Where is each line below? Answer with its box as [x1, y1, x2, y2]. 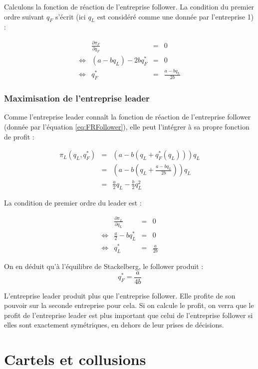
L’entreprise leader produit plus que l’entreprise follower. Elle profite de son [4, 290, 236, 300]
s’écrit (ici [55, 11, 86, 21]
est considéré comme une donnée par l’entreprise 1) [97, 11, 254, 21]
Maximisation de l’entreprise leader [4, 92, 150, 104]
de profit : [4, 131, 34, 141]
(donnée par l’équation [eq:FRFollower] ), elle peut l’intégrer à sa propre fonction [4, 121, 250, 131]
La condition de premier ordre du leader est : [4, 197, 142, 207]
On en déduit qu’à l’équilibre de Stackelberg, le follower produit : [4, 260, 204, 271]
